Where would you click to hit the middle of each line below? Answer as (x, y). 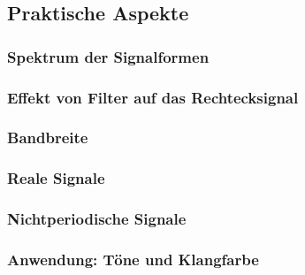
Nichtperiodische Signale (97, 219)
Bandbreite (48, 137)
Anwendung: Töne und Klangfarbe (133, 259)
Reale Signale (56, 178)
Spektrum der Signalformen (108, 56)
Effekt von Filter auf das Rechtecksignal (153, 97)
